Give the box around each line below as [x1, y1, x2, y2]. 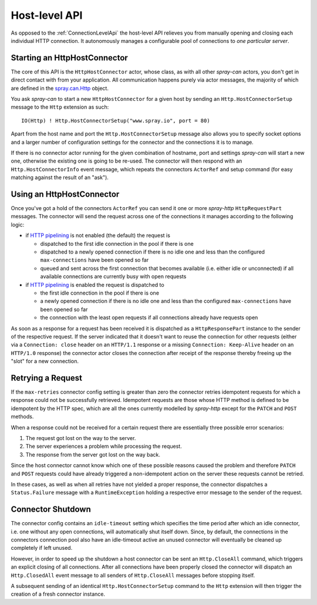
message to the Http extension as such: [11, 103, 109, 111]
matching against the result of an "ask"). [11, 174, 109, 181]
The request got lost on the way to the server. [25, 434, 136, 441]
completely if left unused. [11, 545, 73, 552]
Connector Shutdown [11, 505, 91, 515]
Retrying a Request [11, 373, 82, 383]
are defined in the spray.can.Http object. [11, 85, 109, 92]
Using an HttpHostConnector [11, 189, 120, 199]
